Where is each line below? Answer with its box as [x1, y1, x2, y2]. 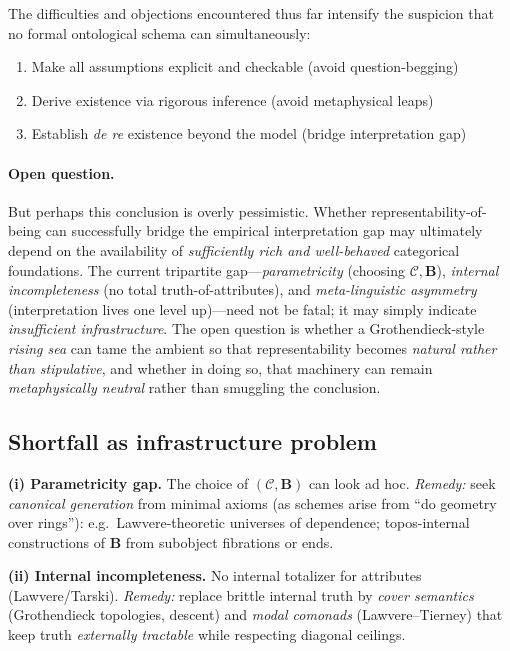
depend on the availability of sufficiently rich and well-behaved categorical [8, 239, 460, 260]
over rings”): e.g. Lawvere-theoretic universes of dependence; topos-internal [8, 512, 470, 533]
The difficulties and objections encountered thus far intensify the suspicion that [8, 3, 494, 23]
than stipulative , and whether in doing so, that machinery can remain [8, 357, 433, 378]
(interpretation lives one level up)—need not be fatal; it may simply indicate [8, 298, 477, 319]
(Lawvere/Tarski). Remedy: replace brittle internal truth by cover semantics [8, 584, 474, 605]
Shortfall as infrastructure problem [8, 426, 377, 457]
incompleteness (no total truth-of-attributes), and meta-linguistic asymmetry [8, 279, 477, 300]
